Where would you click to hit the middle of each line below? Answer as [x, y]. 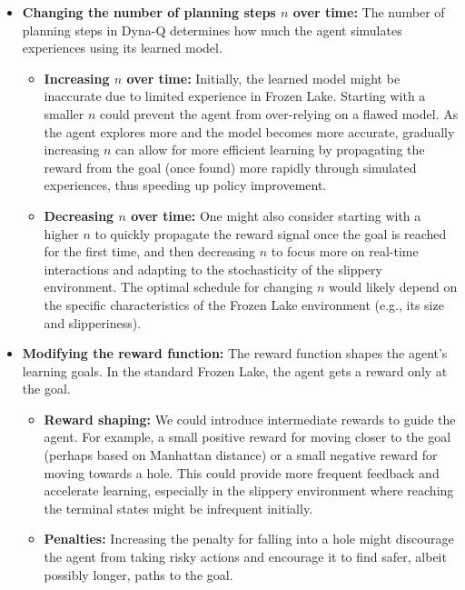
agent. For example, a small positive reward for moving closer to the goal [247, 437]
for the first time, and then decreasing [150, 251]
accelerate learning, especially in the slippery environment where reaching [249, 490]
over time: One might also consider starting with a [276, 215]
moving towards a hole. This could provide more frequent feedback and [242, 472]
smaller [64, 113]
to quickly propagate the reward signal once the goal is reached [271, 233]
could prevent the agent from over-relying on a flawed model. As [279, 113]
